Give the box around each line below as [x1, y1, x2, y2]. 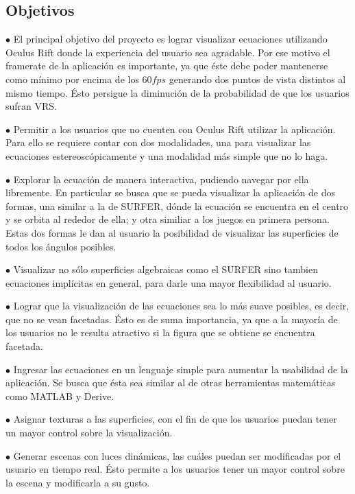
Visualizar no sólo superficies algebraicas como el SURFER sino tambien [13, 262, 318, 277]
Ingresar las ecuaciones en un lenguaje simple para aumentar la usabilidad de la [13, 362, 348, 376]
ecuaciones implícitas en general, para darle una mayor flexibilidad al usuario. [5, 275, 332, 290]
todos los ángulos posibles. [5, 239, 117, 253]
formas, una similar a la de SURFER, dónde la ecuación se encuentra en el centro [5, 198, 349, 213]
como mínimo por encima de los [5, 71, 139, 86]
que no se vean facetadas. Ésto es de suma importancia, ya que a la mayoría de [5, 311, 338, 326]
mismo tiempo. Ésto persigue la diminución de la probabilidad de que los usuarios [5, 85, 350, 99]
